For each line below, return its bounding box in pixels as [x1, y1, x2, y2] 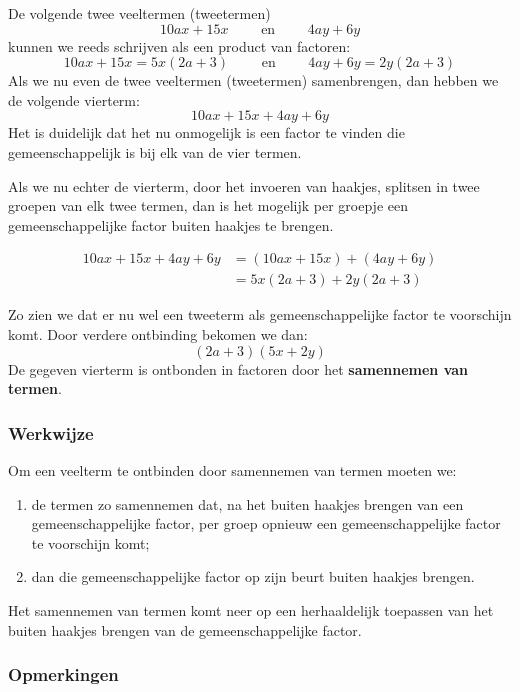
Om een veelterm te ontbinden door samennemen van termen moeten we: [8, 460, 457, 480]
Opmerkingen [8, 662, 119, 687]
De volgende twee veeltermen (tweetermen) [8, 3, 271, 23]
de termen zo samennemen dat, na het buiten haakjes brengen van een [31, 493, 464, 514]
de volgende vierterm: [8, 89, 140, 110]
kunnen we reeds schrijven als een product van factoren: [8, 35, 351, 56]
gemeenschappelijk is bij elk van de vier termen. [8, 141, 302, 162]
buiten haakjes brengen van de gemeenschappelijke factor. [8, 619, 362, 640]
